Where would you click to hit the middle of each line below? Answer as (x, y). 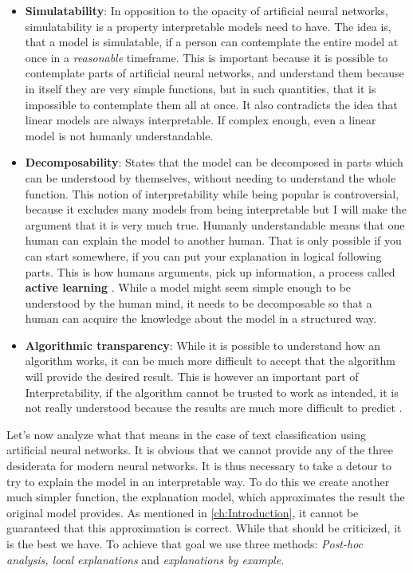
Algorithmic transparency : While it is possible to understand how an (203, 345)
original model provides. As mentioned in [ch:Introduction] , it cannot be (183, 512)
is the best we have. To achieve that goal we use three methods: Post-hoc (185, 544)
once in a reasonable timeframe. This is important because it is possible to (206, 57)
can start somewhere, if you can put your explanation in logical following (203, 255)
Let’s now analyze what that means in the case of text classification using (186, 434)
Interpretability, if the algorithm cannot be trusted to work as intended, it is (212, 392)
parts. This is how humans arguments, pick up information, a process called (210, 271)
